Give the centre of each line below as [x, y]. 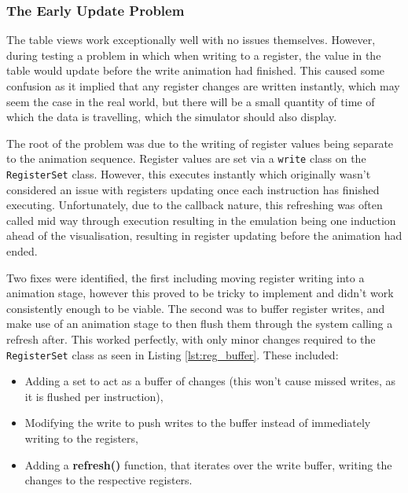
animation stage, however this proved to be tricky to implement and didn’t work [200, 293]
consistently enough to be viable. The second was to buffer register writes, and [196, 308]
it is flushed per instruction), [94, 396]
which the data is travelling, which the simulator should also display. [172, 117]
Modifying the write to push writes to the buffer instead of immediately [198, 423]
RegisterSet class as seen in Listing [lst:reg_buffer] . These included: [173, 354]
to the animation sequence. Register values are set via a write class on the [186, 158]
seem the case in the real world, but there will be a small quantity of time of [191, 101]
